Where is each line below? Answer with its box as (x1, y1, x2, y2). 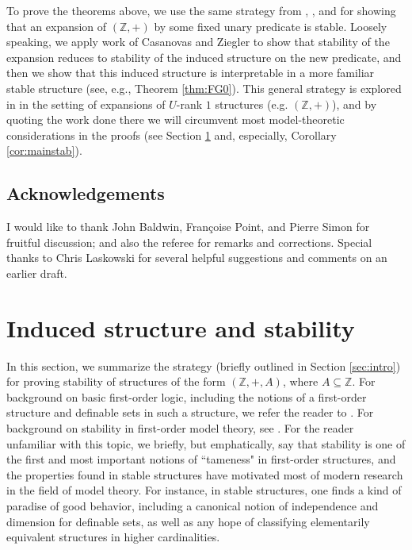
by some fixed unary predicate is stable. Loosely (154, 17, 387, 34)
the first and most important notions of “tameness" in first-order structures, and (6, 451, 396, 467)
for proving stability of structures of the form (6, 373, 226, 390)
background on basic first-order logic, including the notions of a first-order (6, 388, 367, 405)
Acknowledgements (6, 181, 165, 206)
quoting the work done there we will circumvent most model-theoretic (6, 111, 345, 128)
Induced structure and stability (6, 311, 355, 344)
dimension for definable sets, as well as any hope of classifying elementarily (6, 513, 370, 529)
